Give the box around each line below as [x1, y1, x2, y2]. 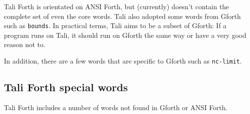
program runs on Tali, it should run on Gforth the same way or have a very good [4, 30, 247, 40]
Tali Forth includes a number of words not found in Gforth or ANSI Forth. [4, 102, 228, 112]
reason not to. [4, 39, 45, 49]
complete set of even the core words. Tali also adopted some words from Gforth [4, 11, 241, 21]
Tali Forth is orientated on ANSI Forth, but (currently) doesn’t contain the [4, 1, 229, 11]
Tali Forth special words [4, 80, 128, 95]
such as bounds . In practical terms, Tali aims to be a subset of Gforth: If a [4, 20, 227, 31]
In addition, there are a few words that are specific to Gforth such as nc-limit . [4, 56, 242, 66]
